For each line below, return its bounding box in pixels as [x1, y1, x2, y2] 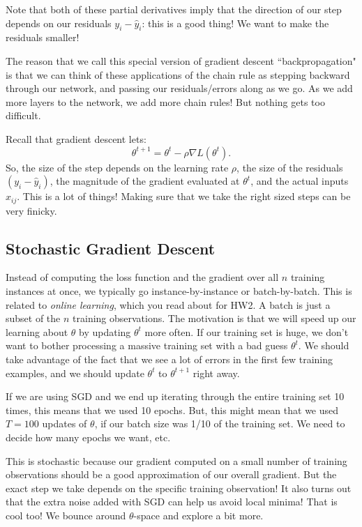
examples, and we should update [6, 365, 144, 380]
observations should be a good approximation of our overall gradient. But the [6, 467, 337, 482]
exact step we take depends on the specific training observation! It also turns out [6, 480, 352, 495]
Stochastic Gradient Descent [6, 237, 216, 259]
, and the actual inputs [250, 174, 349, 188]
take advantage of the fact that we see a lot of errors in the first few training [6, 351, 333, 366]
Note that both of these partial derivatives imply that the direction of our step [6, 2, 342, 16]
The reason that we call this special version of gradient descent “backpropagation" [6, 53, 356, 68]
